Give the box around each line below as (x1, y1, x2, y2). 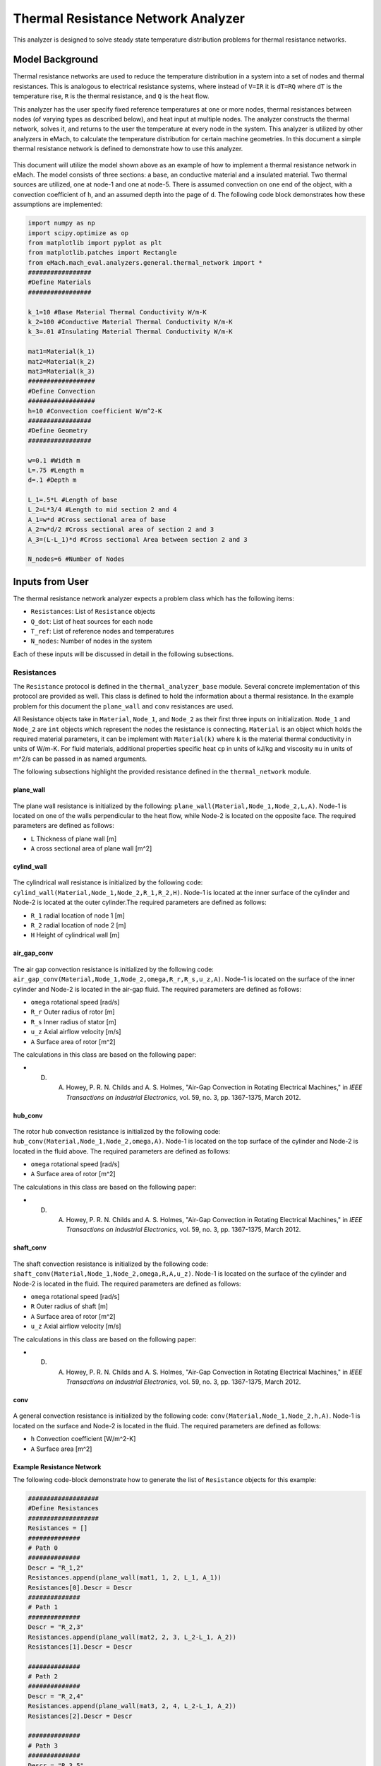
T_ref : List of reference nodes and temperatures (30, 627, 174, 636)
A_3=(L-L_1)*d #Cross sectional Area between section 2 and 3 (28, 535, 248, 543)
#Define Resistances (28, 1505, 99, 1512)
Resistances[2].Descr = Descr (28, 1712, 133, 1720)
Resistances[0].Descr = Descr (28, 1583, 133, 1592)
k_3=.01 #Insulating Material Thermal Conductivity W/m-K (28, 328, 233, 336)
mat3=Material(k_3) (28, 367, 95, 375)
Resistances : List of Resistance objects (30, 608, 156, 616)
